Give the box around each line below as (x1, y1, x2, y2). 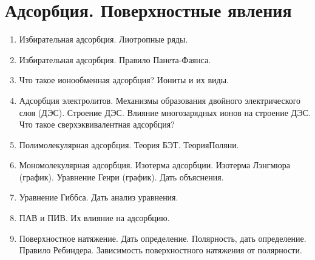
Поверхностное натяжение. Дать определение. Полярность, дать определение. (19, 231, 307, 244)
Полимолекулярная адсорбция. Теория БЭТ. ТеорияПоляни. (19, 138, 239, 151)
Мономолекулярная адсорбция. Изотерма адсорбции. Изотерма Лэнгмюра (19, 159, 290, 171)
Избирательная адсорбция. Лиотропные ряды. (19, 33, 188, 46)
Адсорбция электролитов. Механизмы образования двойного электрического (19, 94, 301, 106)
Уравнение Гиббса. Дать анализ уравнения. (19, 191, 178, 204)
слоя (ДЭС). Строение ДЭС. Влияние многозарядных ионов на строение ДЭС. (19, 106, 311, 118)
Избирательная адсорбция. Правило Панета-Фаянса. (19, 53, 211, 66)
